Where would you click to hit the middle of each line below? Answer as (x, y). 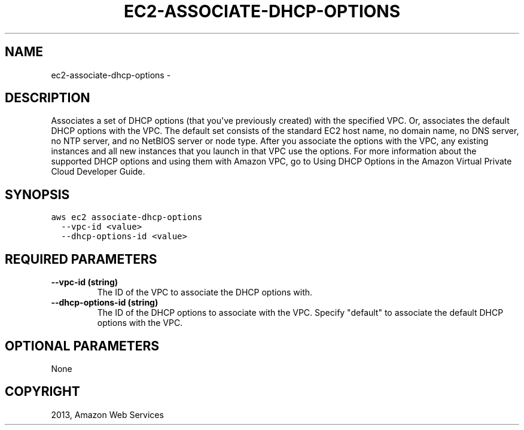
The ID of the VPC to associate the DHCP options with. (205, 292)
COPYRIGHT (42, 392)
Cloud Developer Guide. (98, 172)
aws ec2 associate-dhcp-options (127, 217)
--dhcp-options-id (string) (105, 303)
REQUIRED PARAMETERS (81, 259)
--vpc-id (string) (85, 282)
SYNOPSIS (37, 194)
